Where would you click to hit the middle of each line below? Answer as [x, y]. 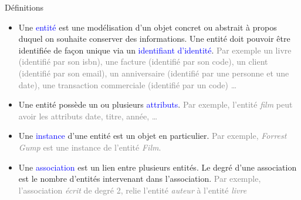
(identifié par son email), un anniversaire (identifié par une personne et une [154, 73]
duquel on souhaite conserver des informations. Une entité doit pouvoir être [154, 39]
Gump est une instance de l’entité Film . [90, 147]
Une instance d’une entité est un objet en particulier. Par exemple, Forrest [153, 136]
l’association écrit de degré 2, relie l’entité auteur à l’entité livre [133, 190]
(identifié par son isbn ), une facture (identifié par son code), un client [143, 61]
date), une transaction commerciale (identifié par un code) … [128, 84]
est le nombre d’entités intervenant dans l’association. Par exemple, [140, 179]
